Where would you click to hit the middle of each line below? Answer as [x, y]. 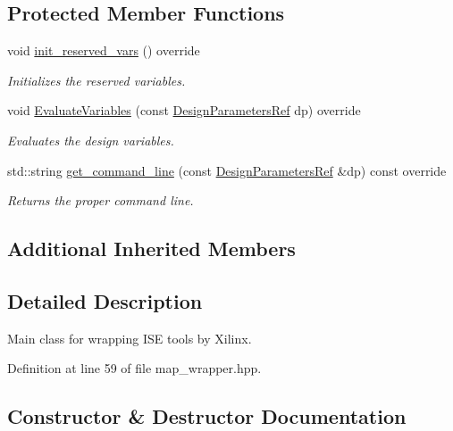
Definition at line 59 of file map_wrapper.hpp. [134, 368]
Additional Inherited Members [151, 249]
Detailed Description [105, 300]
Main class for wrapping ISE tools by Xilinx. [130, 338]
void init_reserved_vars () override [104, 50]
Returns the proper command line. [101, 200]
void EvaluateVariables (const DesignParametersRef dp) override [184, 110]
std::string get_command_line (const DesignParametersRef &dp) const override [227, 170]
